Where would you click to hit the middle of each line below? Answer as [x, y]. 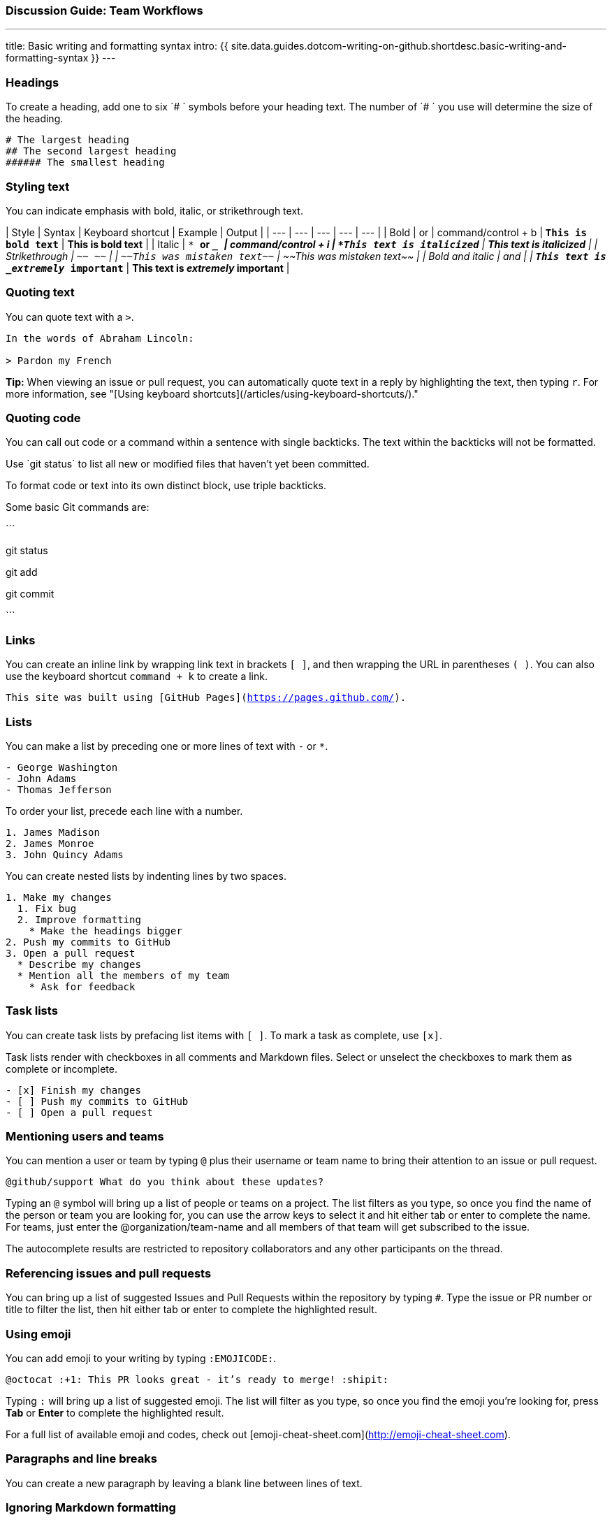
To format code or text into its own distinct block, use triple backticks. [166, 486]
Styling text [38, 186]
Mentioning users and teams [85, 1136]
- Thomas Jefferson [59, 789]
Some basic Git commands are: [78, 507]
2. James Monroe [50, 843]
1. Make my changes [59, 897]
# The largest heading [68, 140]
